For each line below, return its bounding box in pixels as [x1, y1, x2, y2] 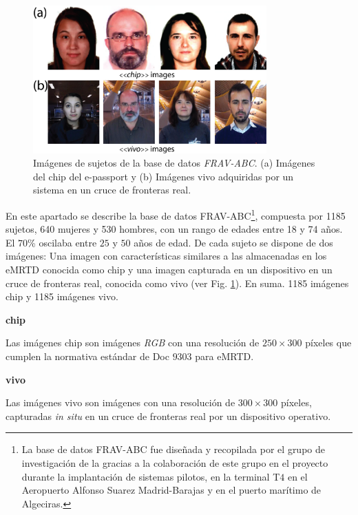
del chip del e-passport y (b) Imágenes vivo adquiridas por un [33, 169, 294, 183]
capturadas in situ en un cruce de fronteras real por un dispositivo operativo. [6, 408, 331, 423]
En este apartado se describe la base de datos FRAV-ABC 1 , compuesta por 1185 [6, 207, 346, 222]
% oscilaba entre [28, 235, 97, 249]
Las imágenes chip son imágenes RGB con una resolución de [6, 335, 260, 350]
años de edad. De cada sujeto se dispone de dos [134, 235, 333, 249]
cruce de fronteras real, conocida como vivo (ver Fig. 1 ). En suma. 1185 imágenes [6, 275, 349, 290]
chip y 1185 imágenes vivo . [6, 289, 118, 304]
